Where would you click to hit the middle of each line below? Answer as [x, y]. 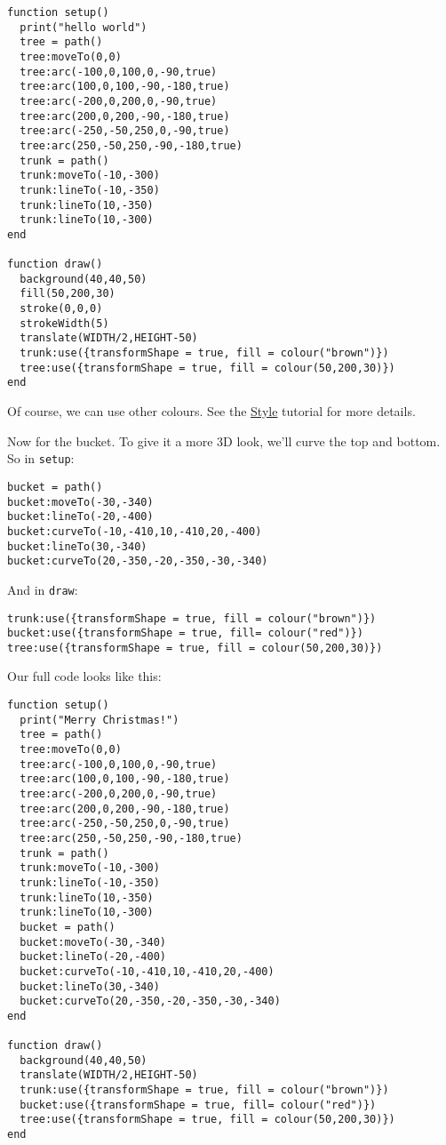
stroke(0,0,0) [61, 309]
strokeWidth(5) [64, 323]
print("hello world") [84, 27]
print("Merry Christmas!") [100, 720]
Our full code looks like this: [84, 676]
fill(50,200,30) [68, 294]
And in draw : [43, 589]
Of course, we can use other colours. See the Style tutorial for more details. [211, 411]
